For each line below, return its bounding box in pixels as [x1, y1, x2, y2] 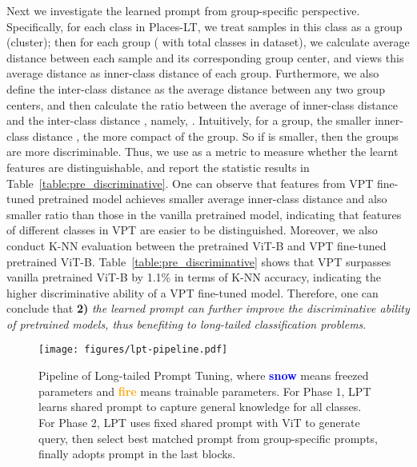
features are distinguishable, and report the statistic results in [6, 158, 310, 175]
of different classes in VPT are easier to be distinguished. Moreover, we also [6, 222, 378, 238]
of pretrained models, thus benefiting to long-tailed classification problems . [6, 315, 367, 332]
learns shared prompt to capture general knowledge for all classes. [38, 398, 362, 415]
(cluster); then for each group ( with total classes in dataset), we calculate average [6, 34, 410, 50]
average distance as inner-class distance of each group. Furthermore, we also [6, 65, 379, 82]
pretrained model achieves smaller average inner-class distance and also [38, 190, 387, 207]
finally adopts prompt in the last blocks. [38, 445, 236, 462]
